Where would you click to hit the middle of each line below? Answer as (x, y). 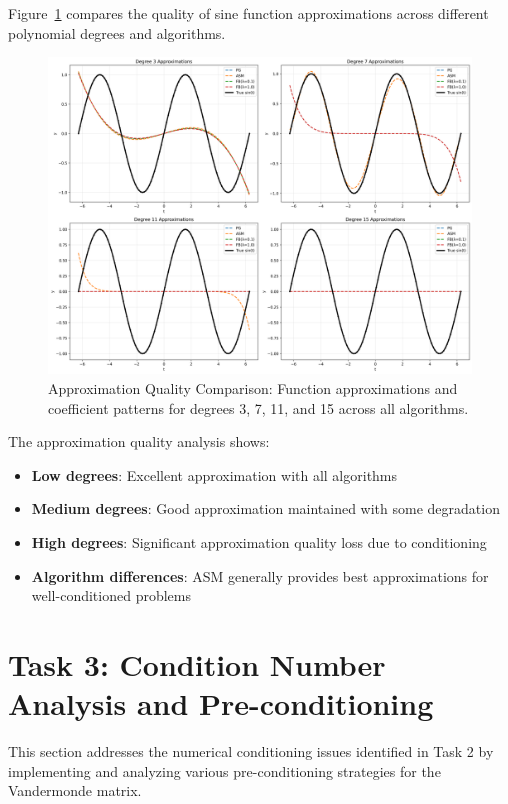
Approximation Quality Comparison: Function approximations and (253, 387)
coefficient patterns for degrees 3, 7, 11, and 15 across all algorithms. (258, 407)
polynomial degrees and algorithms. (117, 32)
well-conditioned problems (111, 595)
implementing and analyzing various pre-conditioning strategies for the (224, 770)
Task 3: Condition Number (197, 663)
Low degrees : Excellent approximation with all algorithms (214, 474)
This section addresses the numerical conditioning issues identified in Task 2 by (251, 751)
